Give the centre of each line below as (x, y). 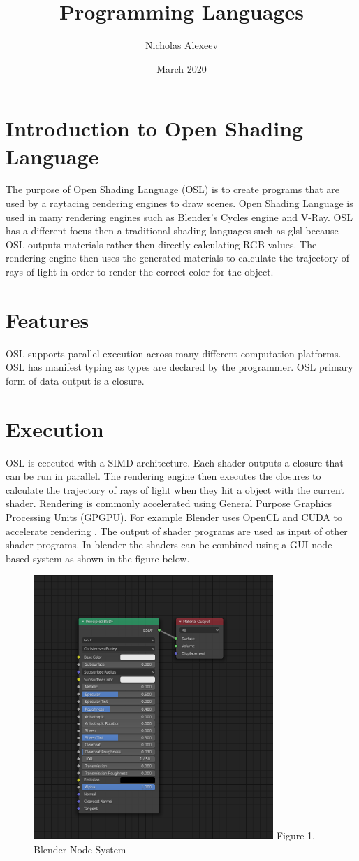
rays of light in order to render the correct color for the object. (140, 271)
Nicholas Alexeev (182, 45)
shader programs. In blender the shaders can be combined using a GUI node (169, 545)
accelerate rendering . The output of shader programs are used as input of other (177, 531)
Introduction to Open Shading (155, 128)
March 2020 (182, 68)
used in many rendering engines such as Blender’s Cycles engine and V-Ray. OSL (179, 216)
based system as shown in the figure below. (98, 558)
